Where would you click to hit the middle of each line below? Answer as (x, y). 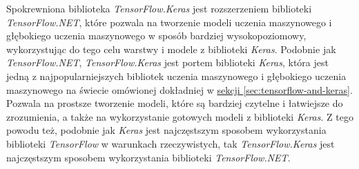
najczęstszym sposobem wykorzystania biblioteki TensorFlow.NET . (148, 157)
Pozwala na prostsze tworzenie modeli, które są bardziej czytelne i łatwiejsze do (175, 103)
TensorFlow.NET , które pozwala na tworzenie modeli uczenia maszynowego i (169, 22)
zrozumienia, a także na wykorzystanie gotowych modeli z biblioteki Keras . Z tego (180, 116)
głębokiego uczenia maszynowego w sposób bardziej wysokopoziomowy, (156, 36)
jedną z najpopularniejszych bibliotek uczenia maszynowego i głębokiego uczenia (176, 76)
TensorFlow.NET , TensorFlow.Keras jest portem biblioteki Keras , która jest (167, 62)
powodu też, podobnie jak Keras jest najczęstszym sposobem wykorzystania (166, 130)
